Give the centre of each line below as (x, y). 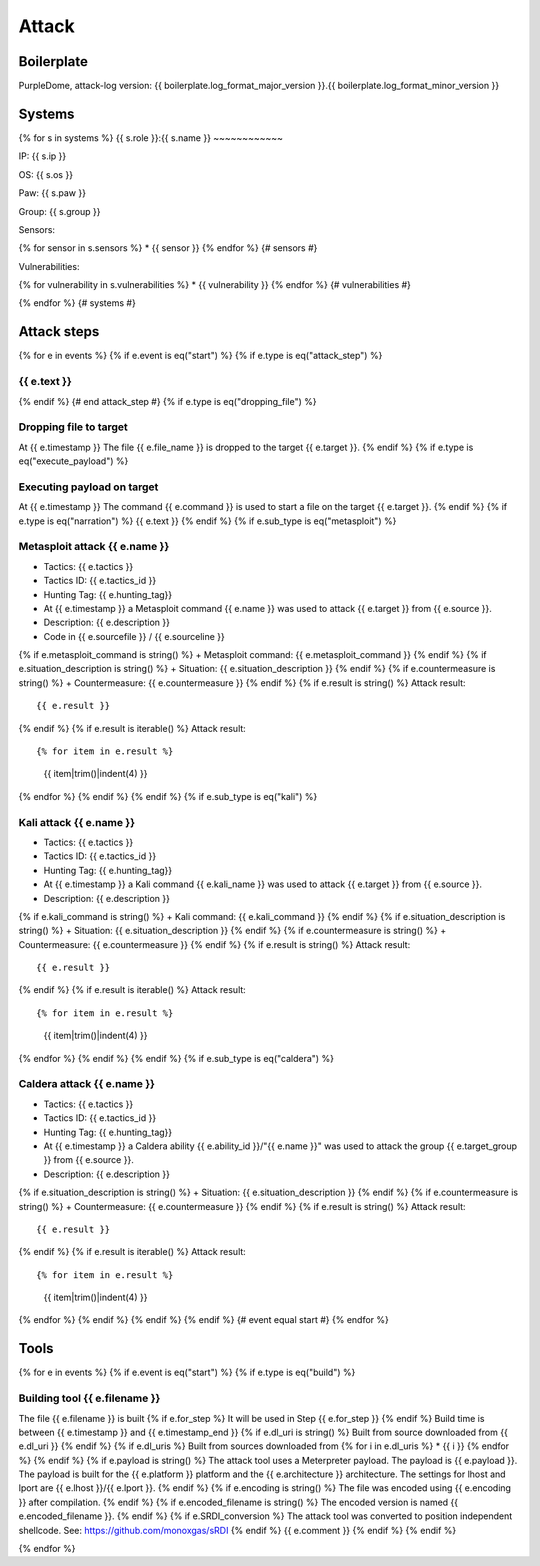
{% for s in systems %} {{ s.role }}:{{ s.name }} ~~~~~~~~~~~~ (151, 137)
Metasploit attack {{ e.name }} (94, 547)
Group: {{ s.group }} (59, 211)
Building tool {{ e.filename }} (89, 1398)
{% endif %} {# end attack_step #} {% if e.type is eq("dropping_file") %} (167, 401)
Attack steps (59, 331)
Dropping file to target (73, 427)
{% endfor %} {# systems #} (77, 303)
